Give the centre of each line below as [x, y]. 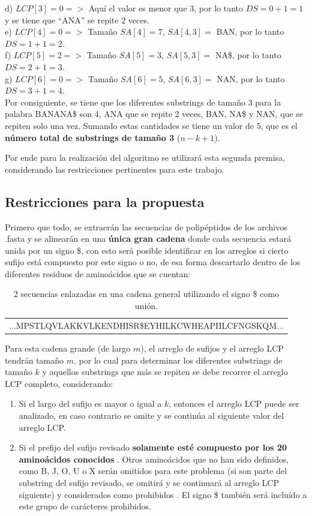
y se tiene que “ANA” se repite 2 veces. [77, 19]
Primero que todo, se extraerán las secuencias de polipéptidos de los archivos [146, 226]
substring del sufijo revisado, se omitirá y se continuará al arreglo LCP [149, 482]
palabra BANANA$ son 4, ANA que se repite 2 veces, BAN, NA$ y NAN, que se [154, 114]
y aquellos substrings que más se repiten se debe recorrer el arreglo [165, 372]
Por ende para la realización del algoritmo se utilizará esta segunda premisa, [145, 157]
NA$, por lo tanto [248, 55]
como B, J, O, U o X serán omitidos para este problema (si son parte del [153, 471]
